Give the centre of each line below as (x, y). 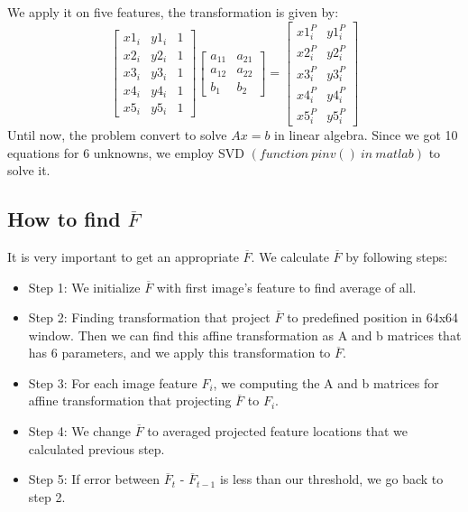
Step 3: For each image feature (113, 382)
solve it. (29, 170)
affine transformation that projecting (130, 400)
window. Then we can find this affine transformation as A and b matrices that (245, 335)
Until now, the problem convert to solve (117, 134)
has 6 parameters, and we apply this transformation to (179, 353)
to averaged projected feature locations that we (278, 431)
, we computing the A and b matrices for (326, 382)
